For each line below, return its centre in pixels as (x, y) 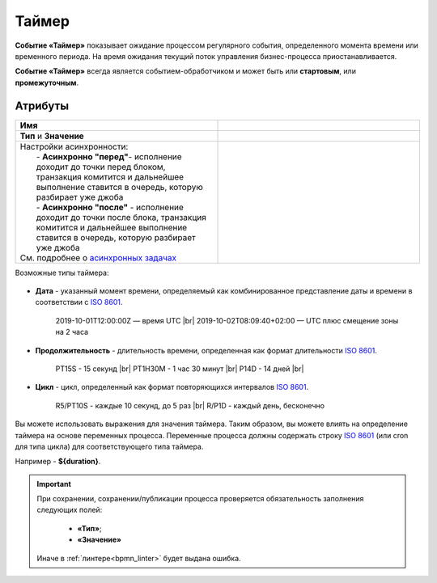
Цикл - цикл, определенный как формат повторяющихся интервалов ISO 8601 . (172, 387)
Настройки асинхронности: (74, 146)
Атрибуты (42, 106)
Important (54, 484)
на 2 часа (72, 332)
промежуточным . (47, 82)
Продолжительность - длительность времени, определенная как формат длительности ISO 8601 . (206, 350)
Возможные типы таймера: (62, 272)
